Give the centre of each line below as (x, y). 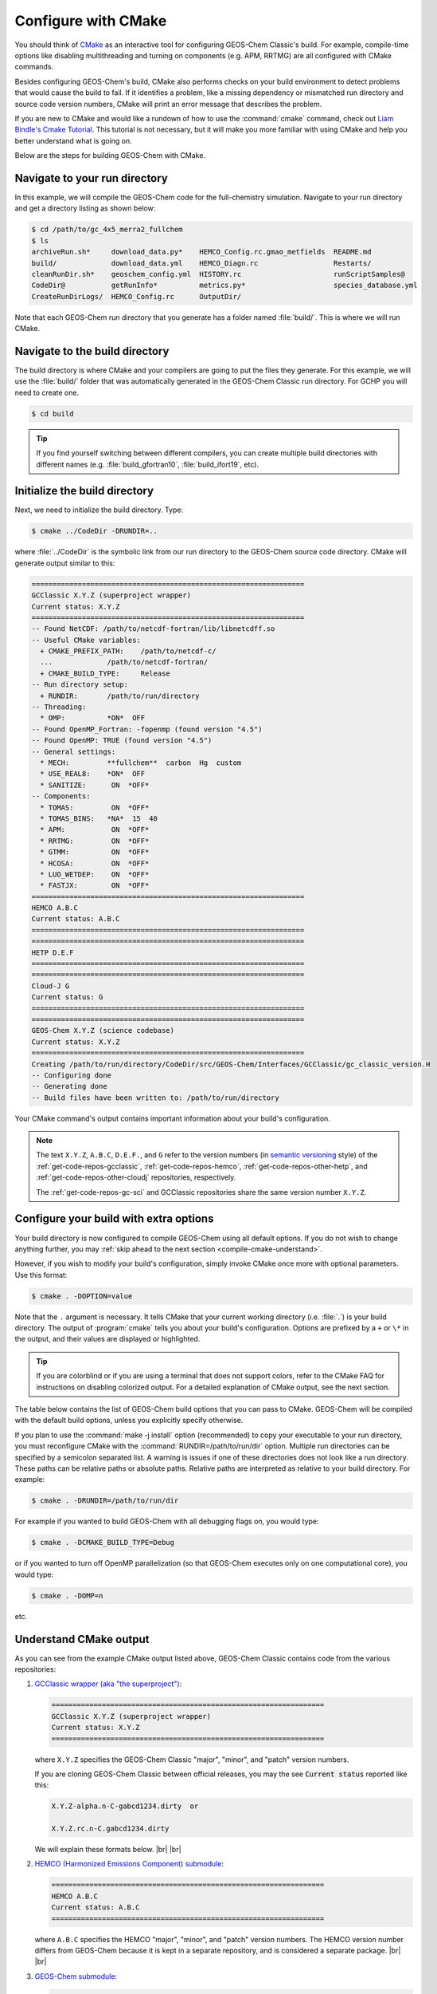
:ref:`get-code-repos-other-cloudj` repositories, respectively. (136, 1177)
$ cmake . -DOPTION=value (82, 1296)
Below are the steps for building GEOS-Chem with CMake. (110, 156)
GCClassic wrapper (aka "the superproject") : (108, 1684)
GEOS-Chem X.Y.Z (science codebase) (103, 1030)
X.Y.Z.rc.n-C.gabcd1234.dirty (110, 1829)
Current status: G (67, 997)
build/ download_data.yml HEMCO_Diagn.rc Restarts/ (201, 263)
